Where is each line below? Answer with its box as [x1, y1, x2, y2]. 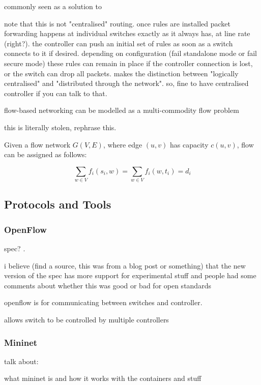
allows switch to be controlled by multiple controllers [4, 314, 169, 325]
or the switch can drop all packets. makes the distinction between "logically [4, 68, 239, 78]
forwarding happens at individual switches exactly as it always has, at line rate [4, 28, 250, 39]
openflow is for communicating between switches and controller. [4, 297, 202, 308]
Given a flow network [4, 139, 71, 150]
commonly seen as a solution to [4, 1, 102, 11]
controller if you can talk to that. [4, 87, 107, 98]
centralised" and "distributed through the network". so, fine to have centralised [4, 78, 249, 88]
